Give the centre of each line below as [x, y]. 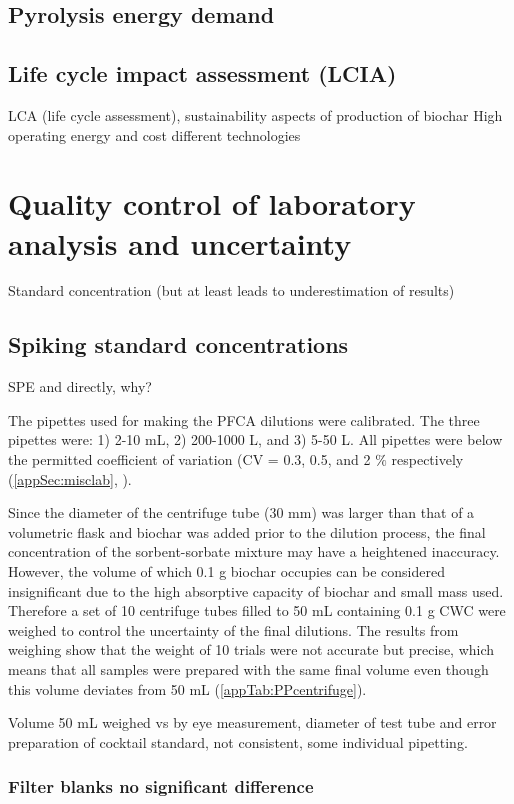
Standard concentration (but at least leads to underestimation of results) [231, 290]
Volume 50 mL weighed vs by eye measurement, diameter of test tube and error [252, 722]
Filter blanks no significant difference [161, 786]
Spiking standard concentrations [178, 344]
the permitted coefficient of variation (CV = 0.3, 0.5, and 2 [189, 459]
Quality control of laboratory [212, 203]
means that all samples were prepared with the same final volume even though [248, 669]
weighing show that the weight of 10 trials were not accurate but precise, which [251, 649]
